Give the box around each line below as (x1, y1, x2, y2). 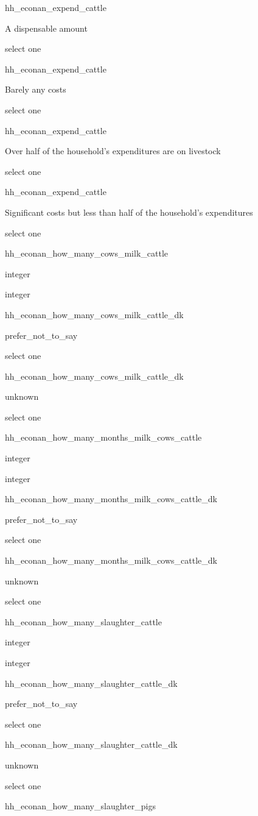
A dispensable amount (5, 21, 88, 34)
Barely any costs (5, 83, 66, 96)
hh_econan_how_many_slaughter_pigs (5, 800, 156, 812)
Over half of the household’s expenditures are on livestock (5, 144, 221, 157)
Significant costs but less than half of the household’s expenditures (5, 205, 253, 218)
